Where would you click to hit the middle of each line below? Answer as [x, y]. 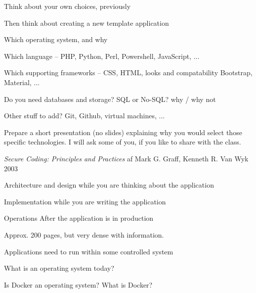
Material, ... [22, 82]
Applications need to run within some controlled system [89, 251]
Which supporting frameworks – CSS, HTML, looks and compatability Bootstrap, [128, 73]
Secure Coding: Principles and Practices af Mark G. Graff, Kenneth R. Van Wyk [126, 158]
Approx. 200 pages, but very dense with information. [84, 234]
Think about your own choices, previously [67, 6]
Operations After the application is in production [79, 218]
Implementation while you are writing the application [85, 201]
